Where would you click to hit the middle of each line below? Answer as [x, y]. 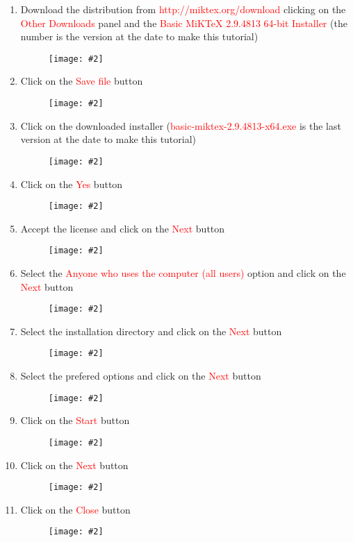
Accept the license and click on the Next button [123, 228]
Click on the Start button [75, 420]
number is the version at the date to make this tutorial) [139, 36]
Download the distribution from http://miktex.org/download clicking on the [183, 9]
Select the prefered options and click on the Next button [141, 376]
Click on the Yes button [72, 184]
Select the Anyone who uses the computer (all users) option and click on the [183, 273]
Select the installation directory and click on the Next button [151, 331]
